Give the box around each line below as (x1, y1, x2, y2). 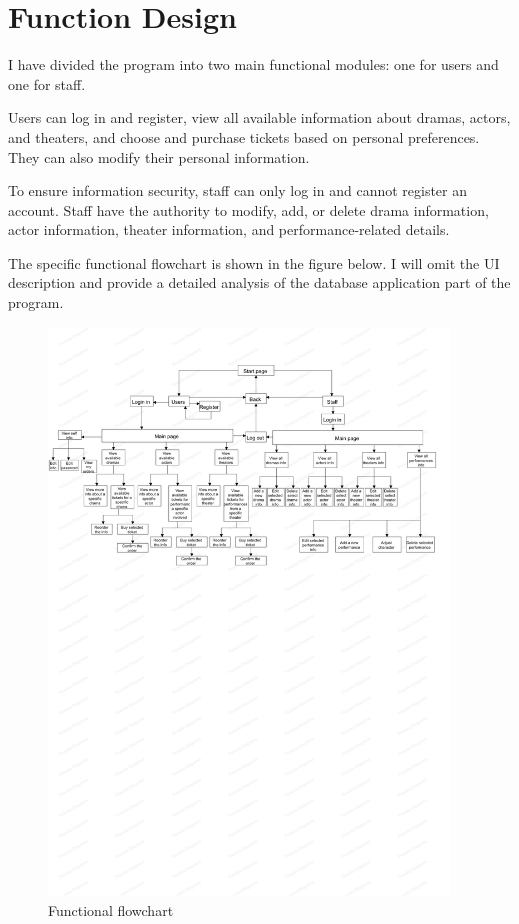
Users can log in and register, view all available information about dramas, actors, (8, 107, 511, 128)
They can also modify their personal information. (8, 146, 310, 167)
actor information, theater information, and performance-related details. (8, 219, 450, 240)
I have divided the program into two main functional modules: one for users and (8, 54, 499, 75)
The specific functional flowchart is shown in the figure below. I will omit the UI (8, 252, 500, 273)
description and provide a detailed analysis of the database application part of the (8, 272, 511, 293)
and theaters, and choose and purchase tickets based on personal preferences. (8, 126, 480, 147)
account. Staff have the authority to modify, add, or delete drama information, (8, 199, 489, 220)
